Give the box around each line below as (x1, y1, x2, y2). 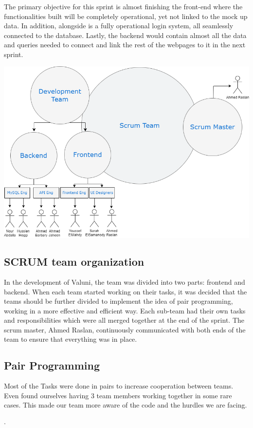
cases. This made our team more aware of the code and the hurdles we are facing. (4, 400, 247, 410)
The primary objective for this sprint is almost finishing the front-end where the (4, 1, 243, 11)
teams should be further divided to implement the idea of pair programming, (4, 296, 233, 306)
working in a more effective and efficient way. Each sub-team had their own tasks (4, 305, 246, 315)
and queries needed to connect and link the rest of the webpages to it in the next (4, 39, 246, 50)
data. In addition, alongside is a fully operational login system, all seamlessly (4, 20, 234, 31)
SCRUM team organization (4, 254, 145, 269)
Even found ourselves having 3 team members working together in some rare (4, 390, 232, 400)
